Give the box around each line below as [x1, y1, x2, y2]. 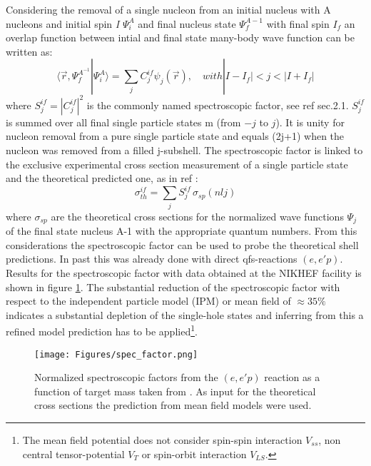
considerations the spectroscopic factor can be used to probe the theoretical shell [6, 237, 359, 252]
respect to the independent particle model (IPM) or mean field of [6, 293, 291, 308]
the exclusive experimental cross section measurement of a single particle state [6, 156, 348, 171]
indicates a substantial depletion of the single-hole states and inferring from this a [6, 307, 364, 322]
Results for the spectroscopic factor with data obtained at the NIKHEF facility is [6, 265, 362, 280]
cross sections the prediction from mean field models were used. [34, 397, 312, 412]
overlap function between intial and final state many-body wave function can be [6, 30, 355, 45]
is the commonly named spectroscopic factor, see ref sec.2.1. [86, 97, 349, 112]
